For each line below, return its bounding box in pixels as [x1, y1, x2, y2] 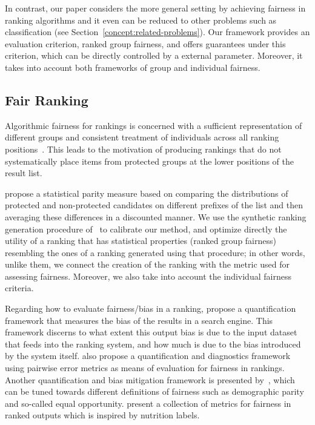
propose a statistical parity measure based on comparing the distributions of [5, 186, 288, 199]
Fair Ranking [5, 90, 88, 109]
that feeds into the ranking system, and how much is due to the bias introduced [5, 337, 301, 350]
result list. [5, 166, 42, 179]
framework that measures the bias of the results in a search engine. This [5, 314, 273, 326]
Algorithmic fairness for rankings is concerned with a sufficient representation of [5, 119, 302, 131]
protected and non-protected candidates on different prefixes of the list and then [5, 199, 303, 211]
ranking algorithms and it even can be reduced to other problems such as [5, 13, 277, 26]
